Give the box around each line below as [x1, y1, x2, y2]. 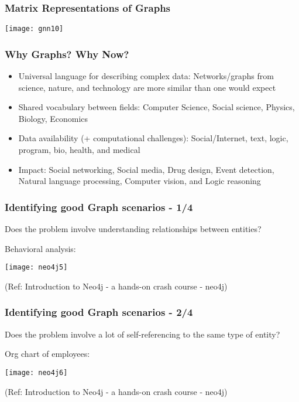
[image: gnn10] [5, 25, 64, 33]
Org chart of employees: [5, 348, 90, 360]
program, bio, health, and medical [18, 144, 140, 156]
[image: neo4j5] [5, 263, 68, 272]
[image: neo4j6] [5, 368, 68, 377]
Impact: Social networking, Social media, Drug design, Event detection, [18, 163, 274, 175]
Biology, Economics [18, 112, 88, 124]
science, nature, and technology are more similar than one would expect [18, 81, 276, 93]
